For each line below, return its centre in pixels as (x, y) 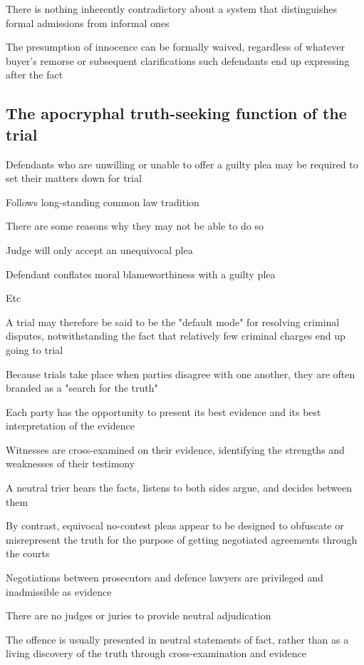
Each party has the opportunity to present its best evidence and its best (163, 411)
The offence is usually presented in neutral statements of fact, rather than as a (177, 639)
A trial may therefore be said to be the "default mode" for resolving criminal (173, 321)
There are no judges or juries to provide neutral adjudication (139, 615)
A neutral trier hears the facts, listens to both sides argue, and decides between (179, 488)
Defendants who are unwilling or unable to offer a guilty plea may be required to (182, 164)
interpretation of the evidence (70, 426)
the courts (28, 553)
